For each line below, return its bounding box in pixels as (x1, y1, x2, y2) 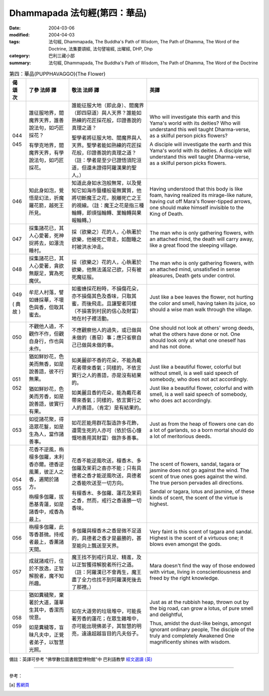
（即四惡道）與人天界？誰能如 (71, 110, 142, 117)
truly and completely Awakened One (149, 632, 235, 639)
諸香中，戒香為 (28, 509, 64, 516)
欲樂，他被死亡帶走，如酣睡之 (71, 236, 142, 243)
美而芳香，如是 (28, 393, 64, 400)
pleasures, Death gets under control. (149, 272, 236, 279)
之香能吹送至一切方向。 (71, 480, 127, 487)
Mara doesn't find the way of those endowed (149, 562, 255, 569)
